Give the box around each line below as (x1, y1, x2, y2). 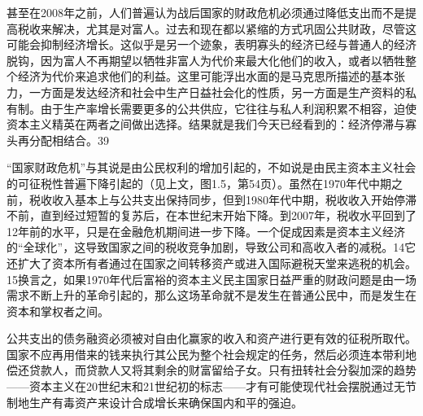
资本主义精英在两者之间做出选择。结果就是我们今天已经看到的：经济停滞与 (7, 116, 405, 133)
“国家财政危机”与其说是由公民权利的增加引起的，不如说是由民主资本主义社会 (7, 159, 416, 176)
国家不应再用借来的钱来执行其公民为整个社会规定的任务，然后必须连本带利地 (7, 345, 416, 362)
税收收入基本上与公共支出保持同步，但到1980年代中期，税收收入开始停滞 (28, 190, 416, 208)
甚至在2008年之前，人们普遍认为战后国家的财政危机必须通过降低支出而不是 (7, 4, 405, 20)
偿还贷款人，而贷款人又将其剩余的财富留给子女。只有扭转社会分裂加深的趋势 (7, 361, 416, 379)
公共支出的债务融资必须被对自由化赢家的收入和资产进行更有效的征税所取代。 (7, 330, 416, 347)
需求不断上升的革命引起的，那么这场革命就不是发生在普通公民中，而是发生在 (7, 287, 416, 304)
